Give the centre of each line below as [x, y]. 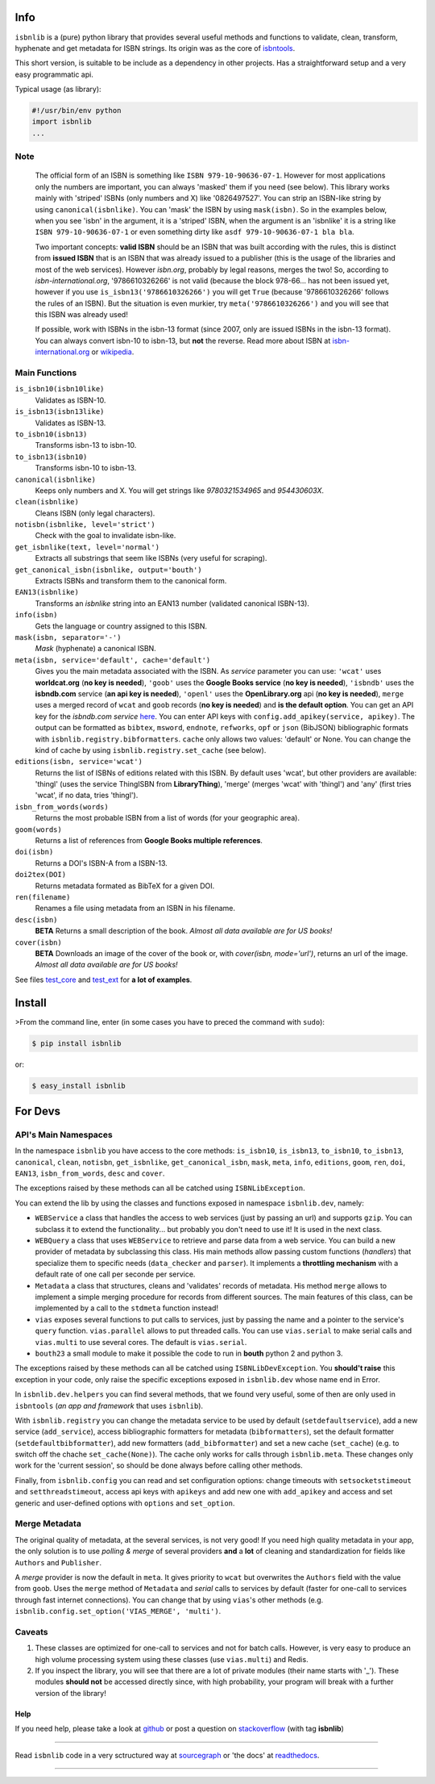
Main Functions [46, 373]
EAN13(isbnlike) [47, 592]
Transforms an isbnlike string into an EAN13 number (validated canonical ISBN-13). [172, 603]
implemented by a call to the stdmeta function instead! [127, 1308]
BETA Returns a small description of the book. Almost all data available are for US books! [184, 931]
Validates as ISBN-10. [70, 400]
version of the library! [70, 1693]
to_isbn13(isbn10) [51, 457]
